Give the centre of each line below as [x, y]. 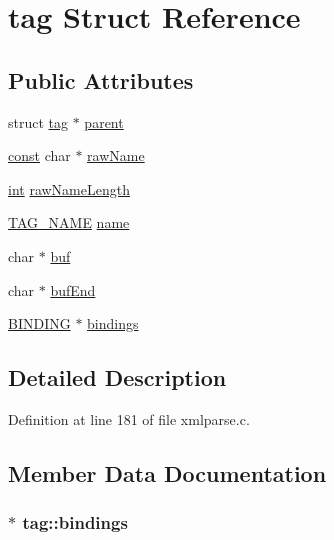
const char [39, 155]
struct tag [38, 121]
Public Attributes [101, 79]
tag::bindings [75, 522]
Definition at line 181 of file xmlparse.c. [129, 418]
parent [104, 121]
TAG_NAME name [69, 222]
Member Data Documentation [167, 472]
